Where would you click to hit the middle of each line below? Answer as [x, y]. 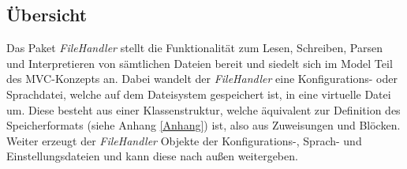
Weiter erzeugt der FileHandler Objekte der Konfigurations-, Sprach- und [184, 140]
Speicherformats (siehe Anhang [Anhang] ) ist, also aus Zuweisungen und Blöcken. [203, 125]
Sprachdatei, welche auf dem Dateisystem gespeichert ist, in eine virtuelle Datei [199, 94]
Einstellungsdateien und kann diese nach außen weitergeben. [152, 156]
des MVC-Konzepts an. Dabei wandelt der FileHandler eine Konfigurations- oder [202, 79]
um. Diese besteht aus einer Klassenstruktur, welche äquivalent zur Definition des [203, 109]
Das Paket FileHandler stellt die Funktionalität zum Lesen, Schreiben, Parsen [194, 48]
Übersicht [47, 15]
